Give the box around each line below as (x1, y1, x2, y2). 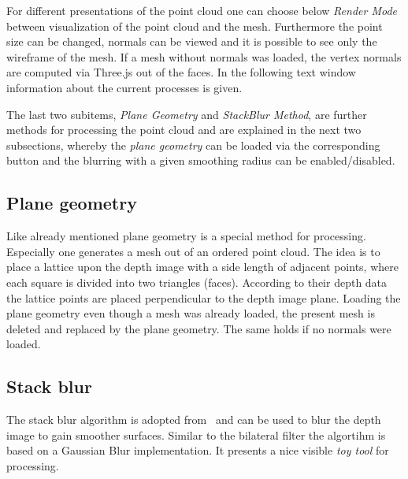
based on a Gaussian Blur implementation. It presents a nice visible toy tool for (6, 442, 389, 459)
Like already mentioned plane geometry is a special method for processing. (6, 228, 366, 244)
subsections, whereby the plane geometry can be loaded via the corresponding (6, 136, 380, 153)
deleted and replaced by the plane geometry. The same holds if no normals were (6, 320, 391, 336)
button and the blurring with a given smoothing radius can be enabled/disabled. (6, 152, 395, 169)
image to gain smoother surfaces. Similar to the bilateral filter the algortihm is (6, 426, 386, 443)
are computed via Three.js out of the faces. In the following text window (6, 64, 356, 80)
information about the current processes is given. (6, 79, 243, 95)
